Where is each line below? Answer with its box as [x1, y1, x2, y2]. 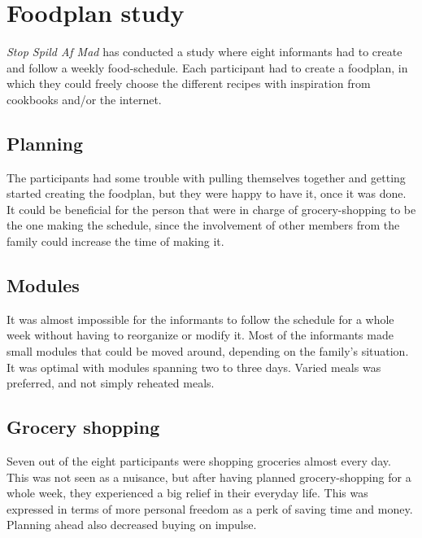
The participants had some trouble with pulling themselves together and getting [7, 168, 406, 186]
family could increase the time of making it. [7, 233, 224, 250]
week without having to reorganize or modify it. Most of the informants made [7, 326, 394, 343]
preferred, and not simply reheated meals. [7, 374, 215, 391]
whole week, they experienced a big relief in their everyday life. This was [7, 484, 368, 501]
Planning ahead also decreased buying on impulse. [7, 516, 257, 533]
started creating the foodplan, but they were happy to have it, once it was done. [7, 185, 407, 202]
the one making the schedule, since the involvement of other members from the [7, 217, 400, 234]
